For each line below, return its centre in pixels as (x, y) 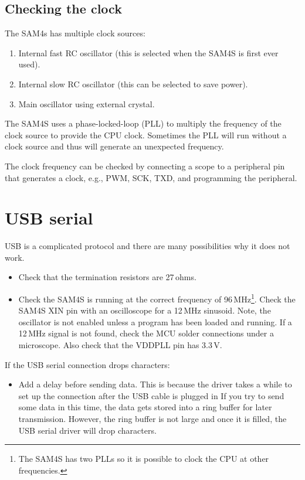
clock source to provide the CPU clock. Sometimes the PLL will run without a (146, 135)
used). (29, 64)
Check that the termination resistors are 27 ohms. (107, 277)
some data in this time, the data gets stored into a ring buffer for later (145, 407)
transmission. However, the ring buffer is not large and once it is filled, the (152, 419)
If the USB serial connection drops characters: (87, 364)
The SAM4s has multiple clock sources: (75, 33)
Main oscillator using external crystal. (87, 103)
